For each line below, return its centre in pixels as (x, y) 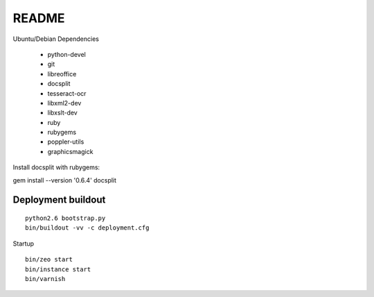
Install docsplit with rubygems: (56, 167)
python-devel (66, 54)
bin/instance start (58, 269)
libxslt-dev (62, 113)
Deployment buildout (59, 200)
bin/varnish (45, 279)
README (39, 18)
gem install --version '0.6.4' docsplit (65, 180)
